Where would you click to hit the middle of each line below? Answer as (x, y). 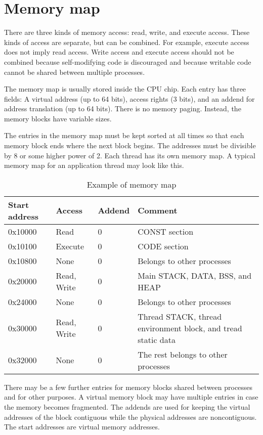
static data (157, 339)
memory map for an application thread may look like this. (94, 165)
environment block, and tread (190, 328)
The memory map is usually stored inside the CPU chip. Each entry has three (125, 89)
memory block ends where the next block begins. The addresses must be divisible (130, 145)
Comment (158, 210)
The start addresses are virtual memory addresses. (82, 427)
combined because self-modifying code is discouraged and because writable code (128, 61)
